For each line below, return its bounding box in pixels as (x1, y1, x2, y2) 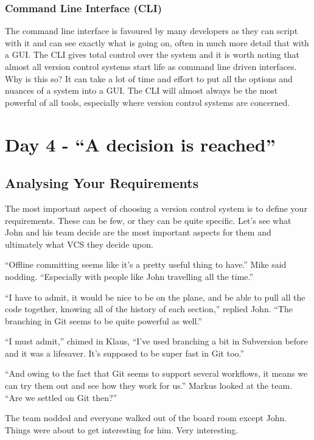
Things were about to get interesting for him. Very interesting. (5, 423, 239, 436)
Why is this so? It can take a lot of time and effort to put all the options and (5, 72, 293, 85)
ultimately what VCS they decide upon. (5, 237, 153, 250)
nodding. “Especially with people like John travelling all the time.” (5, 270, 254, 282)
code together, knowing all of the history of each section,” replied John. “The (5, 302, 293, 315)
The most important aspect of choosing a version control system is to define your (5, 201, 307, 214)
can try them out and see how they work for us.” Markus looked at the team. (5, 379, 293, 392)
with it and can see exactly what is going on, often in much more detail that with (5, 36, 309, 49)
